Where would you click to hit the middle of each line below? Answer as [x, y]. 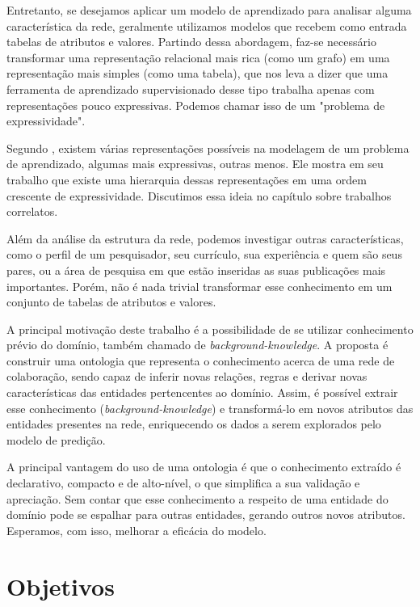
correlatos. [32, 211]
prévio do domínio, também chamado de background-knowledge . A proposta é [197, 345]
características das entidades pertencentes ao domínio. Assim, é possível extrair [202, 392]
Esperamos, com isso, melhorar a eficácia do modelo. [136, 530]
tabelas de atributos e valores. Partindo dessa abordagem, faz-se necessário [191, 42]
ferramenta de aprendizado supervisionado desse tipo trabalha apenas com [191, 89]
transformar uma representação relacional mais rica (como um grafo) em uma [198, 57]
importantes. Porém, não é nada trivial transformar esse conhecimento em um [199, 286]
